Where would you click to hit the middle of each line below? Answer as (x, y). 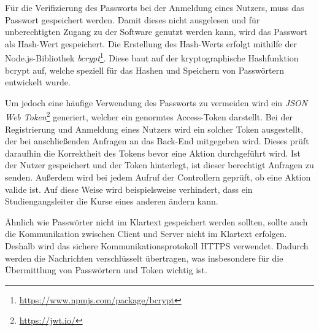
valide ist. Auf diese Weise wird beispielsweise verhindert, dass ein (129, 189)
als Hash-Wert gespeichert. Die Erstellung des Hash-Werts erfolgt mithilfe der (151, 43)
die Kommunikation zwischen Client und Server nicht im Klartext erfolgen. (146, 234)
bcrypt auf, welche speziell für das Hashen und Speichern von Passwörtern (145, 70)
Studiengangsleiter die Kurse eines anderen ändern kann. (112, 201)
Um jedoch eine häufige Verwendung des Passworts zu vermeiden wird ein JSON (156, 102)
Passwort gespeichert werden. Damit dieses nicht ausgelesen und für (133, 19)
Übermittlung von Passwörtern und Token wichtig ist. (106, 270)
